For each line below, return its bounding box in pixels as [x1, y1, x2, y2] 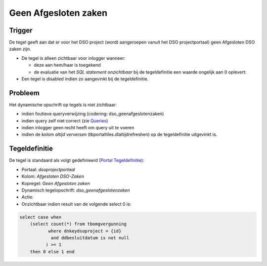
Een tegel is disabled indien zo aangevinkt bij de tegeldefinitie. [21, 76, 148, 82]
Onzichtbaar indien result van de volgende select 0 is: [21, 201, 132, 207]
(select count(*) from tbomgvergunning [30, 221, 127, 227]
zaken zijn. [9, 46, 32, 52]
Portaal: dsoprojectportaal [21, 166, 75, 172]
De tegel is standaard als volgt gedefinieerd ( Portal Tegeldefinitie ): [9, 157, 144, 163]
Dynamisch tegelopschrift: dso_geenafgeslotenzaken [21, 187, 131, 193]
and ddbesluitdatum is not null [50, 235, 130, 240]
